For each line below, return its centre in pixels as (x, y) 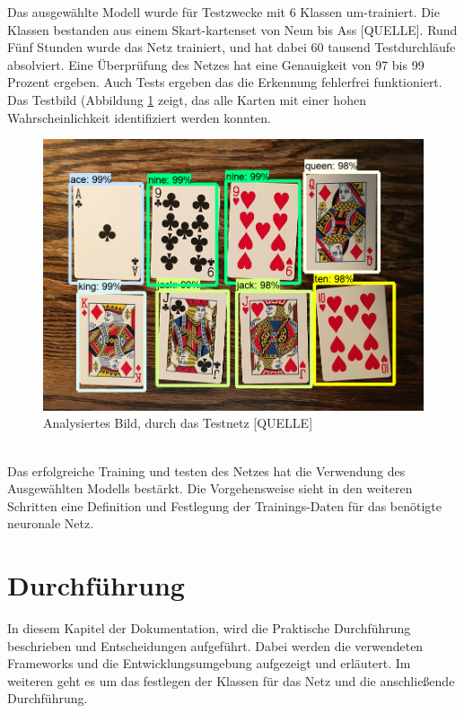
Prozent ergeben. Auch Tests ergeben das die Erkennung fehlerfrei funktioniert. (225, 82)
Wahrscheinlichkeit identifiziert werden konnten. (139, 117)
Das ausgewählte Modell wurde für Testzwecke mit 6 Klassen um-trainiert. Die (223, 12)
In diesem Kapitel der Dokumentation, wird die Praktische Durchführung (209, 628)
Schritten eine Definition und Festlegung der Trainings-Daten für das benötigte (225, 505)
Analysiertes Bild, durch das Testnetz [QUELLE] (178, 423)
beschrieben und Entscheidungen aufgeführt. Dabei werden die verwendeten (215, 645)
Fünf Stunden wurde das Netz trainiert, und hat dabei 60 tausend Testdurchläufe (232, 47)
